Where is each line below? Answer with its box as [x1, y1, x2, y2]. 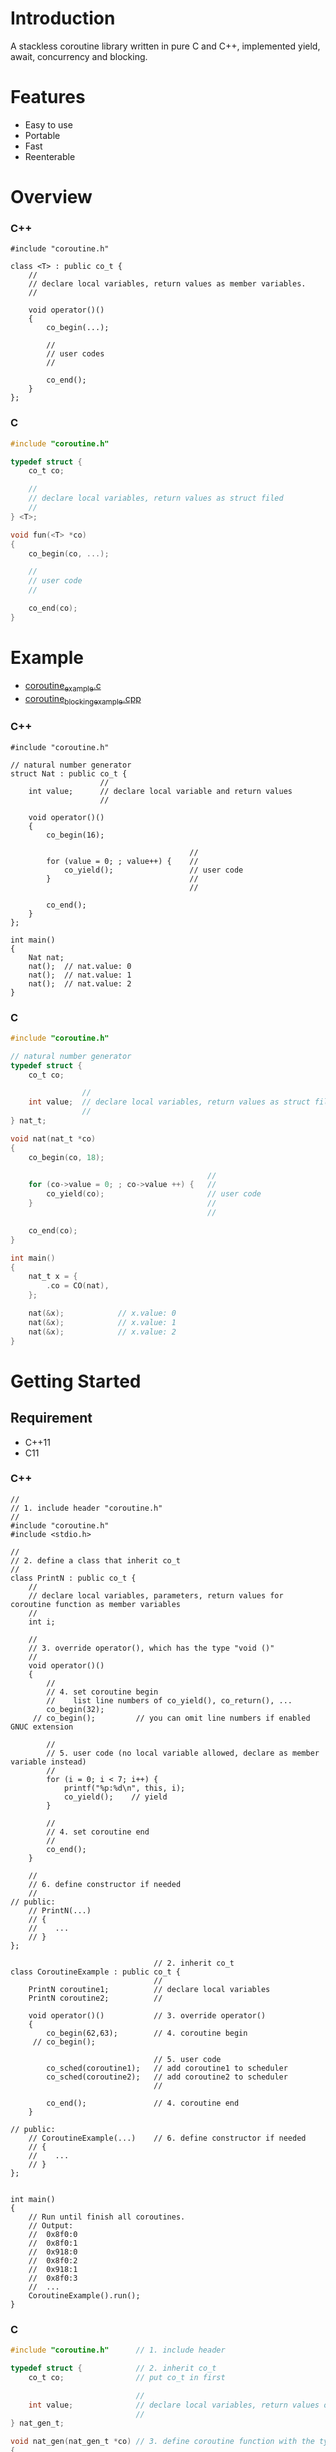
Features [10, 86, 86, 109]
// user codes [46, 349, 105, 359]
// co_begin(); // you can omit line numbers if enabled [32, 1713, 311, 1723]
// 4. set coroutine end [46, 1827, 150, 1837]
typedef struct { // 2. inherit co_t [10, 2363, 217, 2373]
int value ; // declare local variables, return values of [28, 2400, 333, 2410]
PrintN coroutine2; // [28, 1993, 163, 2003]
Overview [10, 186, 93, 209]
